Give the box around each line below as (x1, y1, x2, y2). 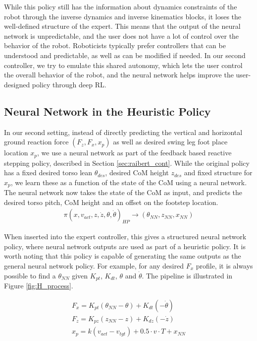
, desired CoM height (105, 167, 169, 178)
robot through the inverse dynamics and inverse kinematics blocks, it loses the (4, 11, 242, 21)
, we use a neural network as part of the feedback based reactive (37, 147, 232, 158)
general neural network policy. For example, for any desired (4, 261, 184, 271)
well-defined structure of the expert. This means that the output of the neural (4, 21, 241, 31)
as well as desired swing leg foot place (113, 136, 228, 147)
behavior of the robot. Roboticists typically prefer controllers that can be (4, 40, 226, 51)
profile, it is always (196, 261, 253, 271)
